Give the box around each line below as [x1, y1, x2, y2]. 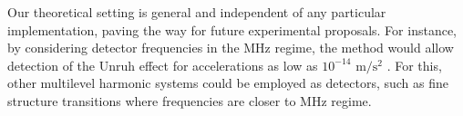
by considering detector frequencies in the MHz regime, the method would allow [7, 38, 454, 57]
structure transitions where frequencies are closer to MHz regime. [7, 91, 372, 110]
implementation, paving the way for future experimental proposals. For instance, [7, 20, 457, 39]
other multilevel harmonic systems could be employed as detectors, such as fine [7, 73, 448, 92]
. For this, [386, 55, 442, 74]
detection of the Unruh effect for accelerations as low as [7, 55, 318, 74]
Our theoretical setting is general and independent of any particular [7, 3, 386, 21]
